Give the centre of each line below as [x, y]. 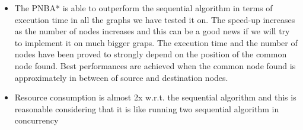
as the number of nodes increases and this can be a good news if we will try [152, 31]
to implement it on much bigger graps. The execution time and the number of [156, 42]
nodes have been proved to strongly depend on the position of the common [151, 54]
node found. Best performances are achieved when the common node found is [155, 65]
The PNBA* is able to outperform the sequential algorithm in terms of [143, 8]
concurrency [36, 120]
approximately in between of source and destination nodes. [121, 77]
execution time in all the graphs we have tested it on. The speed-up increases [155, 19]
